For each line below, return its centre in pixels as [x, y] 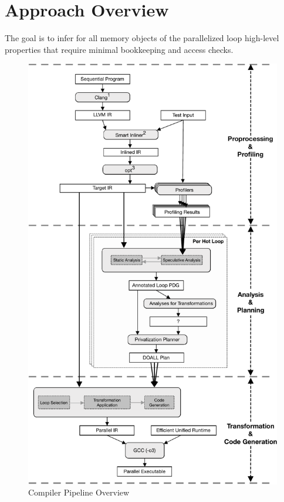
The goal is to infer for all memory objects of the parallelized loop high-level [142, 38]
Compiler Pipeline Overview [79, 492]
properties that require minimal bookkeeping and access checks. [119, 49]
